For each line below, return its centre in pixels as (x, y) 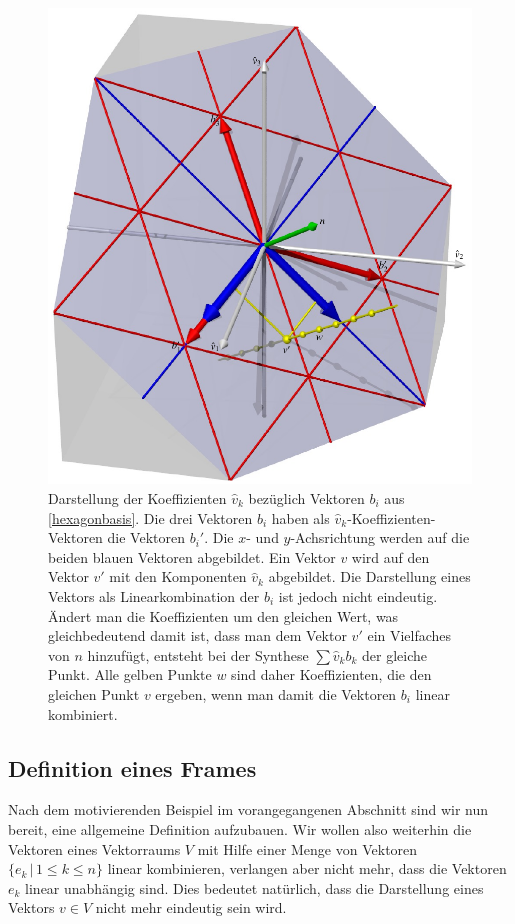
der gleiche (394, 654)
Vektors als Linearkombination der (154, 595)
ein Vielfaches (409, 635)
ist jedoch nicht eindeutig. (358, 595)
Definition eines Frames (132, 767)
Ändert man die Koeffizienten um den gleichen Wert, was (223, 615)
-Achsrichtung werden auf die (380, 537)
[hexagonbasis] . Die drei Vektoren (150, 517)
